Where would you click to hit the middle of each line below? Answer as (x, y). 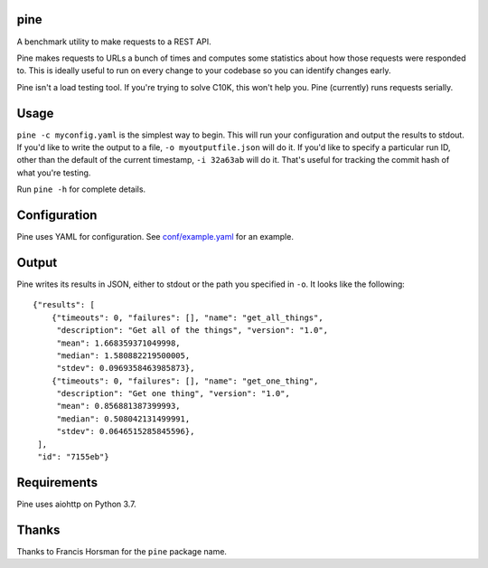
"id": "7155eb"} (73, 457)
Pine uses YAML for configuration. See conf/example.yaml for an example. (155, 237)
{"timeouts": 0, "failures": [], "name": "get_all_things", (188, 317)
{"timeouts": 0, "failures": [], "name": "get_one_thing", (185, 381)
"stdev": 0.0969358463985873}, (126, 368)
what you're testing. (54, 173)
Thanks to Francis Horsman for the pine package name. (122, 551)
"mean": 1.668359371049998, (118, 343)
